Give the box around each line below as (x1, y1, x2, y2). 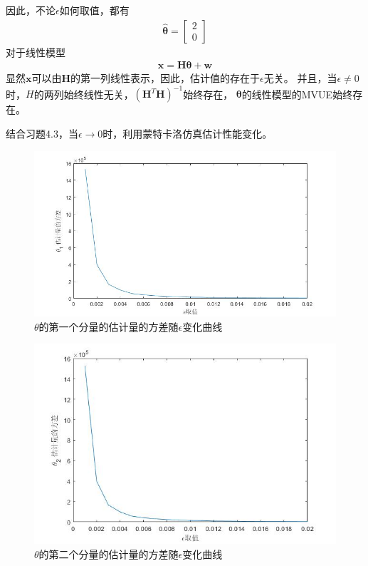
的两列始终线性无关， (33, 86, 134, 101)
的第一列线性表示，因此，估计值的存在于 (70, 71, 261, 86)
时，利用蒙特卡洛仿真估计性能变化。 (102, 125, 273, 140)
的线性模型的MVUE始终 (241, 86, 353, 101)
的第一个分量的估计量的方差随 (38, 319, 179, 334)
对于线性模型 (6, 44, 65, 59)
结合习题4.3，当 (6, 125, 78, 140)
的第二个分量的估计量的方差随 (38, 546, 179, 561)
